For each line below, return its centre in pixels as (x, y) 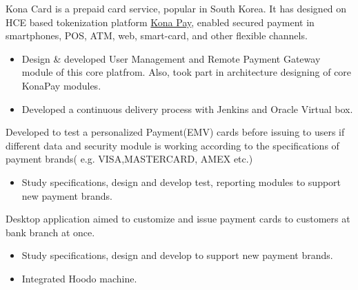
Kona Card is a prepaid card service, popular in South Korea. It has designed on (176, 8)
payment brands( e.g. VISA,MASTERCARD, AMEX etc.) (129, 159)
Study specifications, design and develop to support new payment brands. (177, 255)
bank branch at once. (50, 232)
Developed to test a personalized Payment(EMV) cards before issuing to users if (175, 132)
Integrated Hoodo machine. (79, 278)
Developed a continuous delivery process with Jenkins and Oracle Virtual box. (187, 108)
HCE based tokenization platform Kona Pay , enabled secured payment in (160, 22)
